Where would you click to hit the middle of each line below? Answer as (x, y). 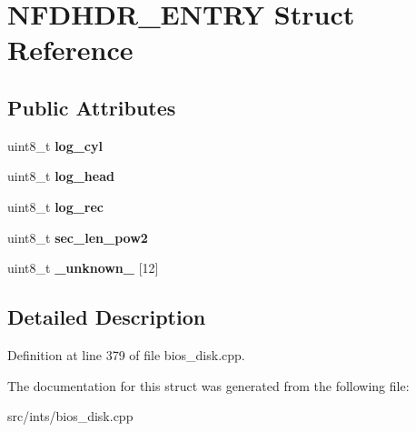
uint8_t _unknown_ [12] (83, 268)
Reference (70, 50)
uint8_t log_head (61, 176)
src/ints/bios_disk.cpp (70, 416)
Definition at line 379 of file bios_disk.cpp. (126, 354)
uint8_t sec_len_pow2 (78, 237)
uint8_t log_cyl (55, 145)
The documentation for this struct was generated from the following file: (208, 385)
